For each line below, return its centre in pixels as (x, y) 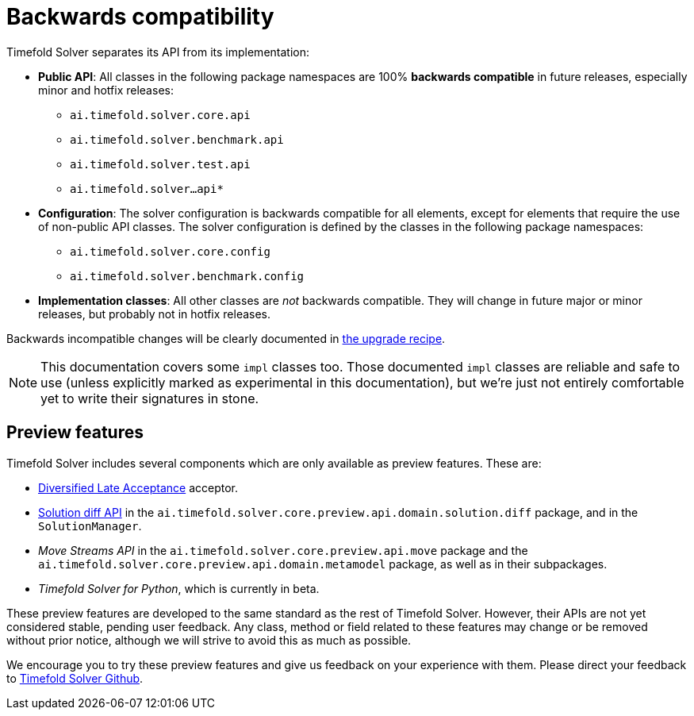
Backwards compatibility (140, 17)
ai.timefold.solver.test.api (160, 164)
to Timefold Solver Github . (75, 678)
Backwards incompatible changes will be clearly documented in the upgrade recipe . (226, 338)
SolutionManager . (90, 525)
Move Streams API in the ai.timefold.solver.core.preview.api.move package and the (283, 550)
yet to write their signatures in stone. (150, 398)
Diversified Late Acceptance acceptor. (138, 487)
